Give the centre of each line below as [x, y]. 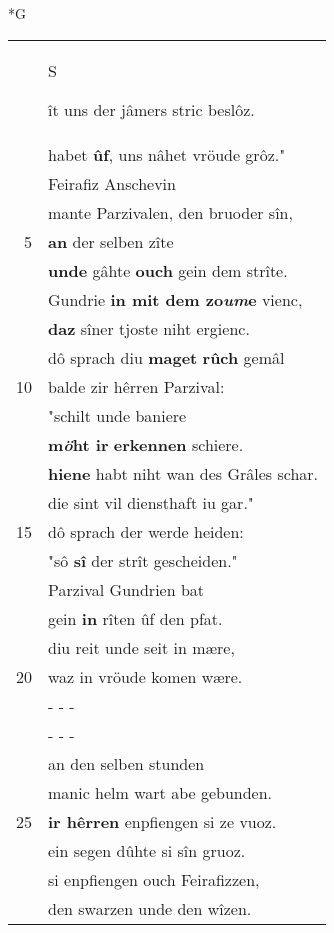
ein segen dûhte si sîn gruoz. [147, 850]
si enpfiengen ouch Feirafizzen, [154, 879]
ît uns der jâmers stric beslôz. [151, 109]
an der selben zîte [111, 241]
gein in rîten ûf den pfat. [135, 618]
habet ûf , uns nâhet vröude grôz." [167, 154]
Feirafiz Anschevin [112, 183]
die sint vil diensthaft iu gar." [151, 502]
